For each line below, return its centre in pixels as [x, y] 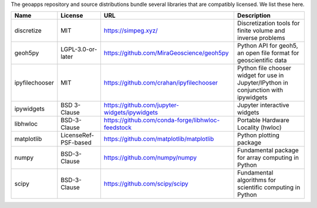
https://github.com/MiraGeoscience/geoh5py [166, 53]
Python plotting [258, 135]
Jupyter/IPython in [263, 83]
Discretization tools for [268, 24]
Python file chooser [264, 68]
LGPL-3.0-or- [79, 49]
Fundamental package [268, 150]
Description [254, 16]
